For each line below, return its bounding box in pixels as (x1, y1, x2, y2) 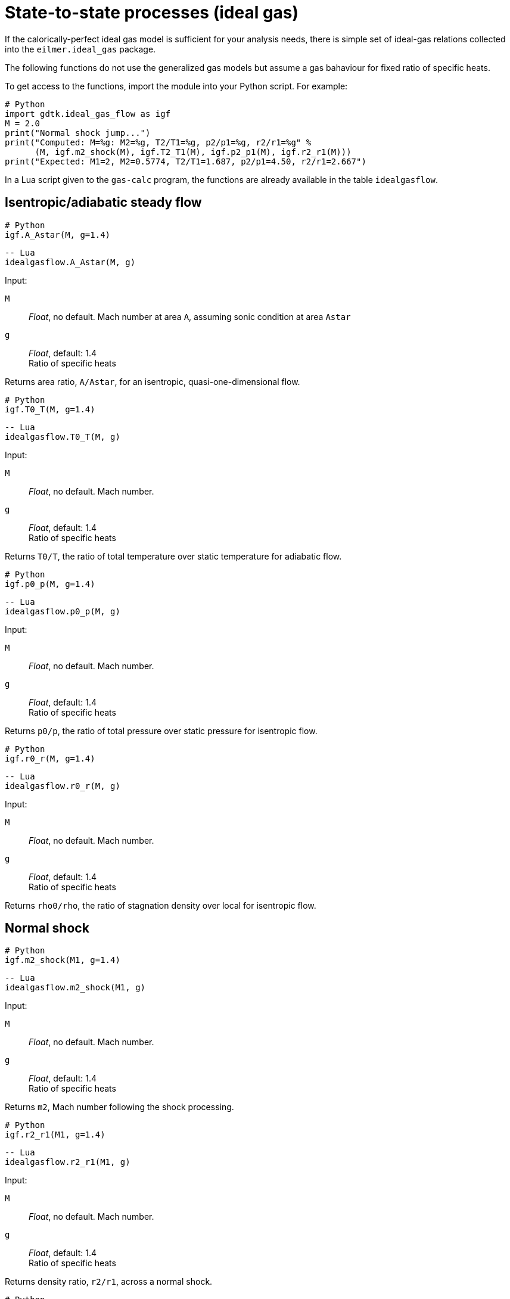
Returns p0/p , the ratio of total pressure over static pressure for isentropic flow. (5, 725, 318, 736)
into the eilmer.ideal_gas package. (5, 43, 156, 54)
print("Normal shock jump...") (5, 128, 151, 138)
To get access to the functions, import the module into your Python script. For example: (5, 80, 348, 91)
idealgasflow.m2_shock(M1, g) (5, 983, 146, 993)
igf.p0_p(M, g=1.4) (5, 579, 95, 589)
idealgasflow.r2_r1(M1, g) (5, 1157, 130, 1167)
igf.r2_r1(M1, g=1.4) (5, 1130, 105, 1140)
